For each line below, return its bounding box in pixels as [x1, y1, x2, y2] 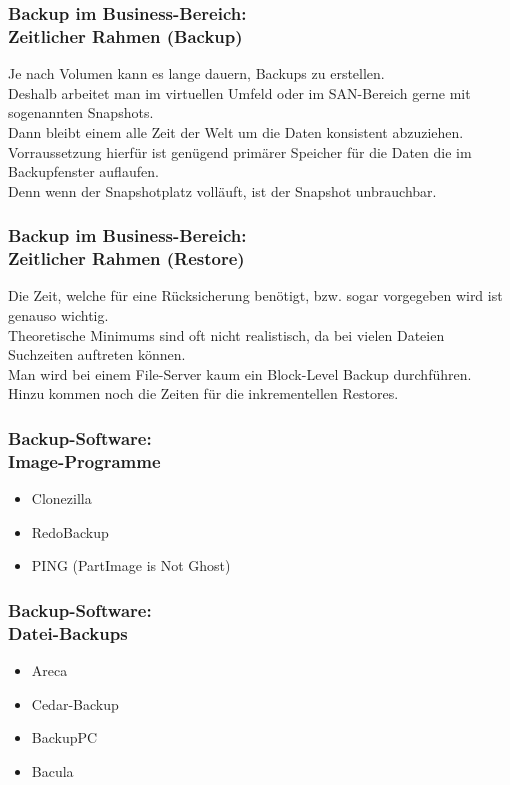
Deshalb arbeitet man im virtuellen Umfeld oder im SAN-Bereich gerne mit [8, 82, 471, 103]
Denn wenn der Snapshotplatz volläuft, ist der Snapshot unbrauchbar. [8, 180, 437, 201]
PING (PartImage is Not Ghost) [31, 555, 231, 576]
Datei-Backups [8, 620, 128, 645]
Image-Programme [8, 448, 161, 473]
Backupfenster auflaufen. [8, 161, 159, 182]
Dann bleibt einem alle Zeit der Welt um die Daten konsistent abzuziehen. [8, 121, 464, 142]
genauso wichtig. [8, 305, 109, 326]
